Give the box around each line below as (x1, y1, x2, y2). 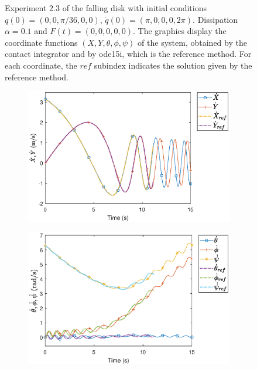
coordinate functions (5, 36, 78, 48)
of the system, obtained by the (138, 36, 247, 48)
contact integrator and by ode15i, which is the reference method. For (5, 48, 252, 60)
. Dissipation (193, 13, 238, 25)
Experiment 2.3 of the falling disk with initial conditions (5, 2, 207, 13)
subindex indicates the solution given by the (94, 59, 252, 71)
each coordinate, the (5, 59, 77, 71)
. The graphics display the (133, 25, 227, 37)
